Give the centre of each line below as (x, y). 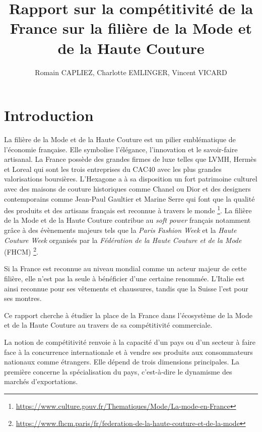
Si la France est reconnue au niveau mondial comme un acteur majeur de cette (125, 268)
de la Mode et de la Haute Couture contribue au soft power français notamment (127, 220)
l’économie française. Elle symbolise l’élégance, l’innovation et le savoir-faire (121, 149)
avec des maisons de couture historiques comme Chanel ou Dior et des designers (127, 189)
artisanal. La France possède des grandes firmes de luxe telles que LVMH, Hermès (130, 159)
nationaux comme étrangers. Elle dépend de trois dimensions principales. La (122, 362)
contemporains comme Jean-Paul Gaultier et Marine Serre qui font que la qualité (129, 198)
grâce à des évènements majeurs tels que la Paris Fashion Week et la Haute (120, 230)
